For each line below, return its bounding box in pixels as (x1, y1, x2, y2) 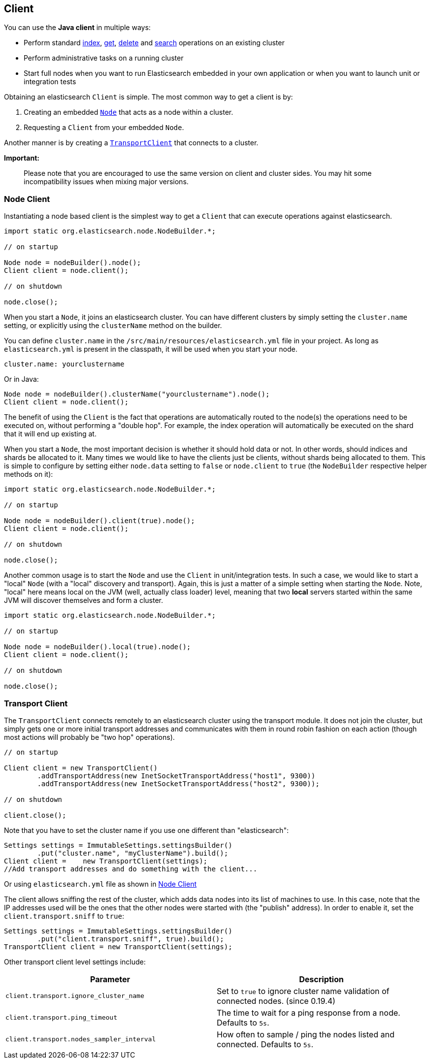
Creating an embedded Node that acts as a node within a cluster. (24, 108, 233, 117)
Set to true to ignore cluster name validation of (217, 986, 390, 996)
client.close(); (4, 811, 66, 819)
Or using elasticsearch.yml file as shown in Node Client (4, 879, 197, 888)
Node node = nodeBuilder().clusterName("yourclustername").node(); (4, 390, 270, 399)
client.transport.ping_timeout (5, 1014, 117, 1022)
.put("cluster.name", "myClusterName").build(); (37, 849, 229, 857)
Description (299, 974, 344, 984)
